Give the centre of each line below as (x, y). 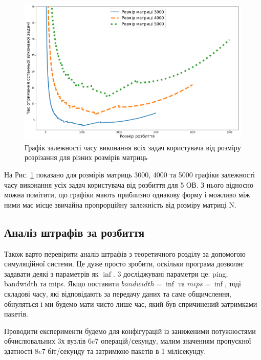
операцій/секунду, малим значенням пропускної (176, 341)
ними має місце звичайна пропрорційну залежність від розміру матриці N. (120, 204)
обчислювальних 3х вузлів (45, 341)
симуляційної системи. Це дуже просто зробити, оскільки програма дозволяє (124, 264)
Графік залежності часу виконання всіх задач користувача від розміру (133, 147)
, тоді (233, 284)
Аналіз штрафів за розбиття (74, 232)
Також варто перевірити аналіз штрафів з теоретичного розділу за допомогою (125, 253)
